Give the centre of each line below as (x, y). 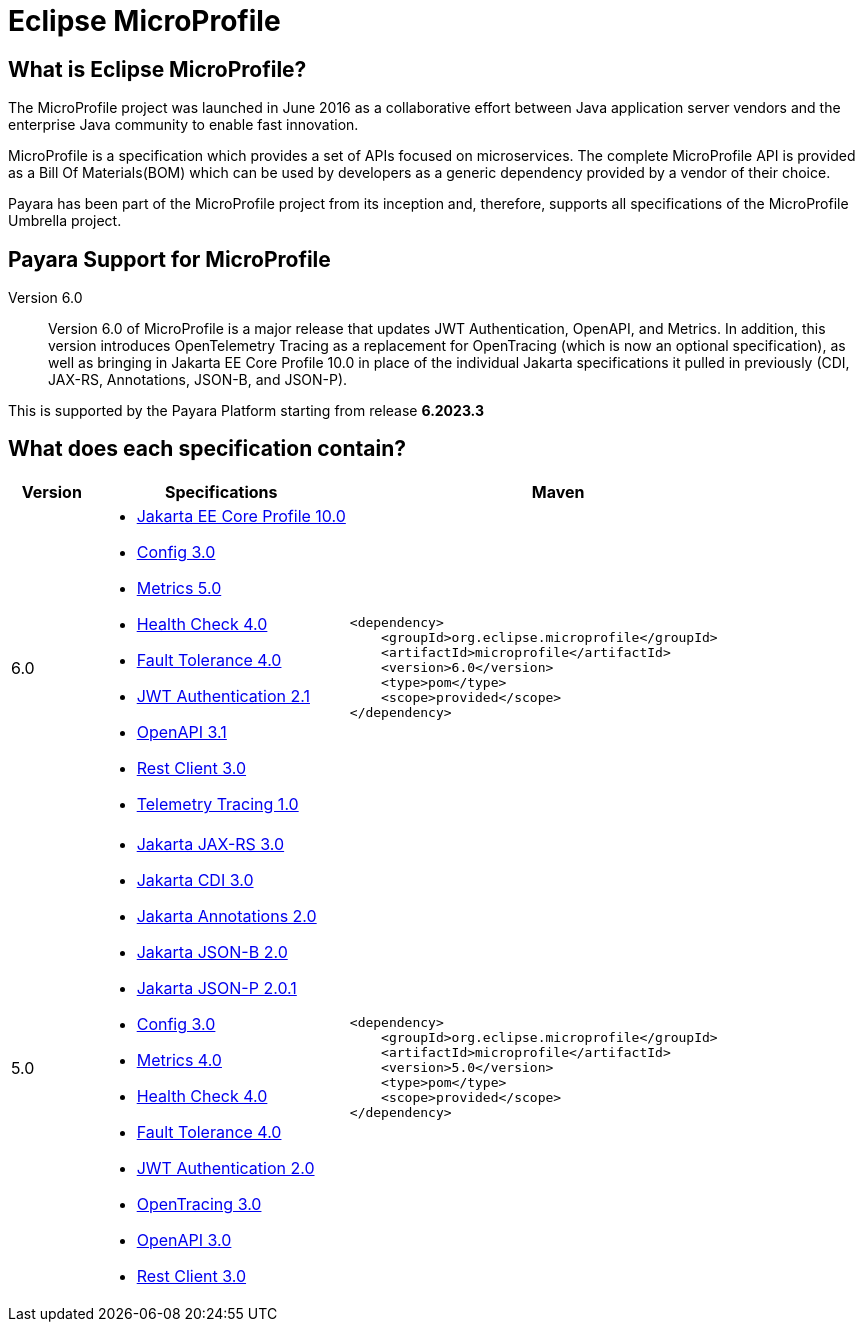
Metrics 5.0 (179, 587)
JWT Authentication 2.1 (223, 695)
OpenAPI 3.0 (184, 1239)
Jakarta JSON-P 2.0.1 (216, 987)
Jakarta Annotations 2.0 (226, 915)
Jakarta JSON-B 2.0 (212, 951)
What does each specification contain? (207, 449)
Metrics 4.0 (179, 1059)
